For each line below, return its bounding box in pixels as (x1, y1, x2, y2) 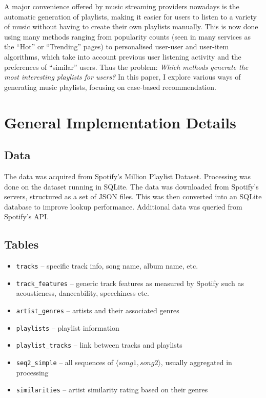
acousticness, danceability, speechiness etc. (16, 288, 149, 298)
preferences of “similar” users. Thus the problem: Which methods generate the (4, 61, 249, 72)
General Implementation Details (4, 111, 237, 132)
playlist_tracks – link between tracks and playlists (16, 339, 182, 350)
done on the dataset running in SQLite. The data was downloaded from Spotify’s (4, 181, 259, 192)
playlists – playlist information (16, 322, 119, 333)
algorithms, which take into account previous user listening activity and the (4, 51, 241, 62)
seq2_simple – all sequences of (16, 356, 114, 367)
